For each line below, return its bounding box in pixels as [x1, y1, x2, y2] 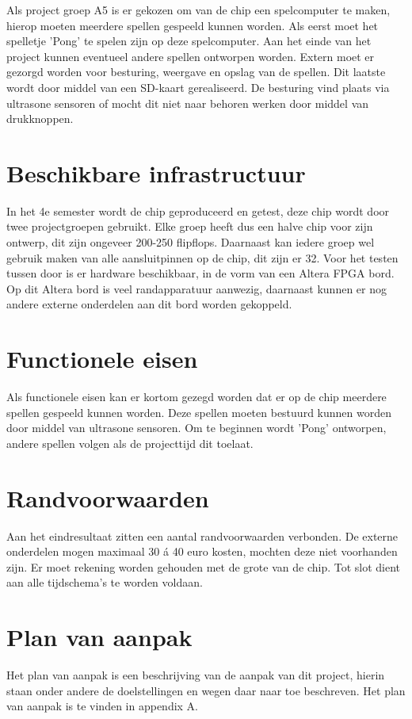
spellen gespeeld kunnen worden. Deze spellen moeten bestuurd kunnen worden [6, 403, 391, 420]
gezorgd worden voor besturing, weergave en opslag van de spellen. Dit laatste [6, 63, 386, 80]
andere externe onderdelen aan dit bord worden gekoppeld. [6, 296, 292, 312]
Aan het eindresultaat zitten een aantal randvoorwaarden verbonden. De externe [6, 527, 399, 544]
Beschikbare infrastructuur [6, 156, 306, 189]
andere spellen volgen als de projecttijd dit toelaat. [6, 434, 254, 451]
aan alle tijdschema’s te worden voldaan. [6, 574, 203, 591]
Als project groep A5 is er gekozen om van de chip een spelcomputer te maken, [6, 2, 391, 17]
